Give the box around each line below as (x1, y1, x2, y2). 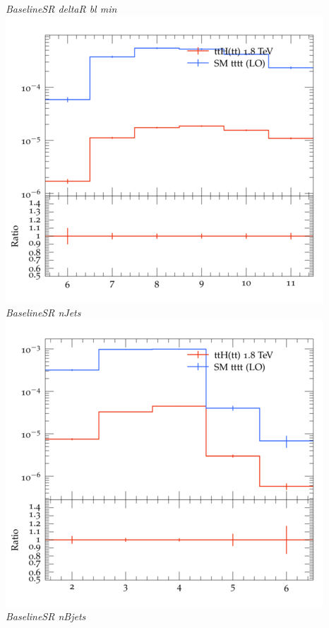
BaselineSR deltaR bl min (6, 1, 117, 16)
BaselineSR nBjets (6, 609, 86, 624)
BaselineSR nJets (6, 305, 81, 320)
